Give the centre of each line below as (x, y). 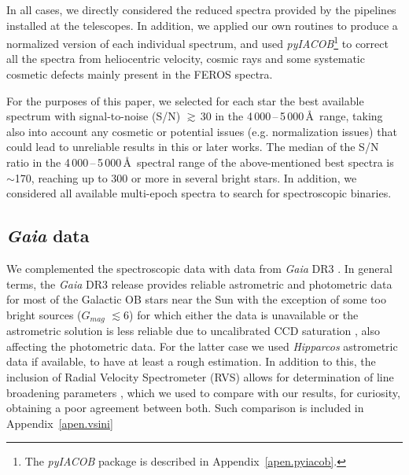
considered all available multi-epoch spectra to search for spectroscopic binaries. (199, 193)
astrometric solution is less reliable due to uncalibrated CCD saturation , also (193, 331)
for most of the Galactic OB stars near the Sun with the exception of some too (196, 299)
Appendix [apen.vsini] (60, 423)
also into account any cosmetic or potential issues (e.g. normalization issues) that (202, 131)
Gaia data (48, 236)
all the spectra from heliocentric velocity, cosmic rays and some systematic (186, 59)
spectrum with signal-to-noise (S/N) (94, 116)
